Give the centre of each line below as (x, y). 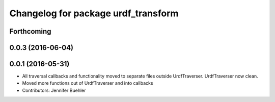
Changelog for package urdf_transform (94, 13)
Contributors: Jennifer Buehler (54, 90)
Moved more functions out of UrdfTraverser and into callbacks (88, 83)
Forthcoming (30, 31)
